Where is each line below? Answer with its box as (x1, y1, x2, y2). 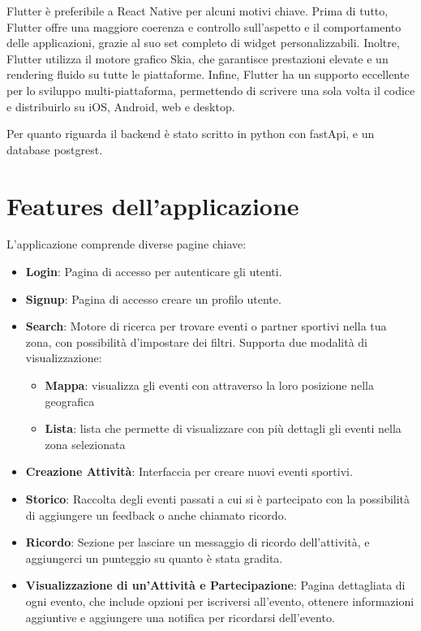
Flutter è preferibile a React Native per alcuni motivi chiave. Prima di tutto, (6, 2, 389, 19)
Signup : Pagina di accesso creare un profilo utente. (25, 290, 281, 307)
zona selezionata (45, 435, 126, 452)
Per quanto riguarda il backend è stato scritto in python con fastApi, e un (6, 125, 375, 142)
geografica (45, 392, 95, 409)
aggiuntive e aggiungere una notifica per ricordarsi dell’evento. (25, 608, 335, 625)
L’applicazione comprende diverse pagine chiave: (6, 236, 247, 253)
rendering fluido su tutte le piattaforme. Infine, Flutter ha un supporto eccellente (6, 66, 410, 83)
